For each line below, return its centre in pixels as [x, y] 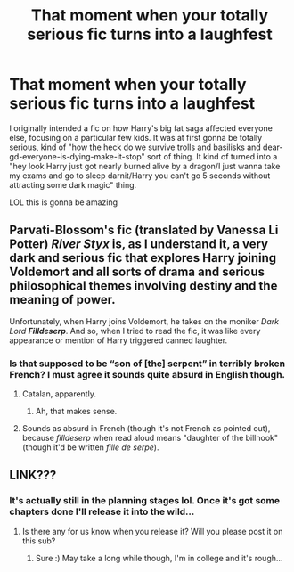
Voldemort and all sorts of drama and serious [137, 272]
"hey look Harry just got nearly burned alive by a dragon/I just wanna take [145, 166]
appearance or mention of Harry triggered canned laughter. [118, 340]
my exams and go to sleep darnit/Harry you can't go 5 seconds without [140, 176]
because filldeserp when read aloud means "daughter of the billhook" [150, 438]
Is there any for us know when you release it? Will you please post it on [152, 531]
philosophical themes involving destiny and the [143, 286]
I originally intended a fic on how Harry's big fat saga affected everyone [141, 128]
